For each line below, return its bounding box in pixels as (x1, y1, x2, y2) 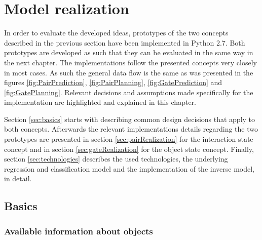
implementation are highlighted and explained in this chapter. (4, 97, 196, 107)
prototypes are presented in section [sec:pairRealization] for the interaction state (4, 134, 253, 144)
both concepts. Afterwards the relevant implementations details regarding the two (4, 124, 258, 134)
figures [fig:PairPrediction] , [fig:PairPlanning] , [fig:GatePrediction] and (4, 77, 222, 88)
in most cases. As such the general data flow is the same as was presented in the (4, 67, 253, 77)
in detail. (4, 173, 32, 184)
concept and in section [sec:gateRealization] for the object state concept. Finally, (4, 143, 254, 154)
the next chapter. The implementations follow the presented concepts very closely (4, 57, 257, 67)
